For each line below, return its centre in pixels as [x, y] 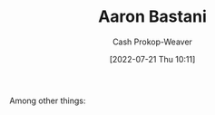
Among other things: [48, 101]
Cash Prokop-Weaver [152, 42]
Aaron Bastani [152, 17]
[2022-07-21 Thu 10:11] [152, 59]
